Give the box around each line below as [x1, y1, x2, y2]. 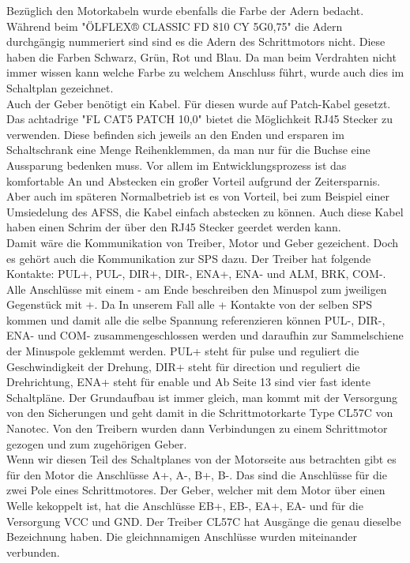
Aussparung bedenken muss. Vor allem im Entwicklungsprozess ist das [6, 156, 347, 173]
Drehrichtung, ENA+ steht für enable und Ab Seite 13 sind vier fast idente [6, 373, 371, 390]
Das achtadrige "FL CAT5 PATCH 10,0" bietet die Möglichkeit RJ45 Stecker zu [6, 111, 393, 127]
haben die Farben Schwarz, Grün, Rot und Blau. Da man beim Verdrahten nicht [6, 48, 397, 65]
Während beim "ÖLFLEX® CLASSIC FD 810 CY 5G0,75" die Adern [6, 17, 343, 34]
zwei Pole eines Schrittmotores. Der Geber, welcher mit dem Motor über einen [6, 482, 386, 498]
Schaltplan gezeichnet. [6, 79, 114, 96]
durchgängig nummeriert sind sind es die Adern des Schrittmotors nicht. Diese [6, 33, 386, 50]
